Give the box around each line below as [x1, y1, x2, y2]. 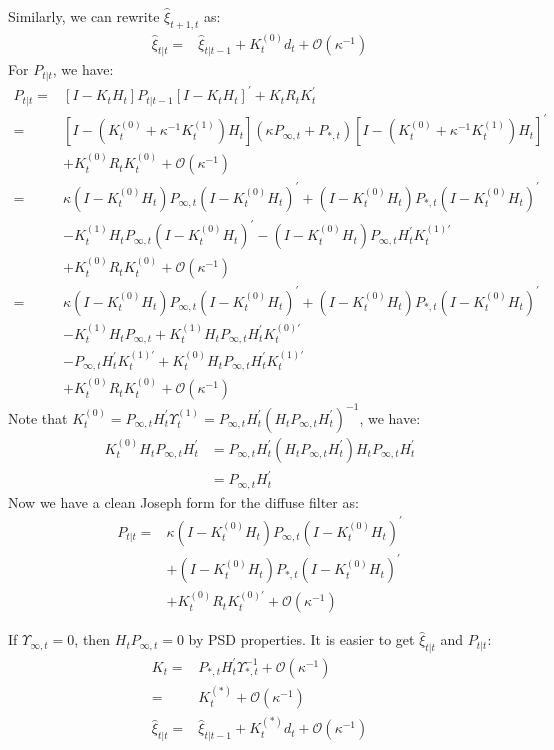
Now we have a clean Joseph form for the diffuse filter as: [8, 491, 359, 512]
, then [74, 629, 111, 650]
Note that [8, 407, 68, 428]
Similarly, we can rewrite [8, 6, 160, 26]
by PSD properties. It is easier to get [188, 629, 415, 650]
